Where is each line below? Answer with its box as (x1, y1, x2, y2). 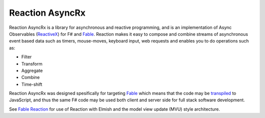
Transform (21, 61, 43, 67)
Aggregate (21, 68, 43, 73)
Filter (21, 54, 32, 60)
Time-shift (21, 81, 43, 87)
